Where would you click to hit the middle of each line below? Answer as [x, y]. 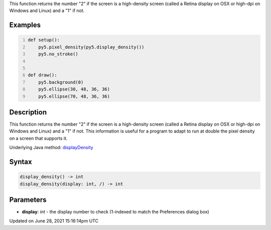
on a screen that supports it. [38, 138]
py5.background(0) [61, 82]
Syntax [21, 162]
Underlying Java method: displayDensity [51, 148]
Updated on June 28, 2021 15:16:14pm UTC [54, 221]
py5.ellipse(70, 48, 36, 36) [74, 96]
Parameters [28, 200]
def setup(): [44, 40]
